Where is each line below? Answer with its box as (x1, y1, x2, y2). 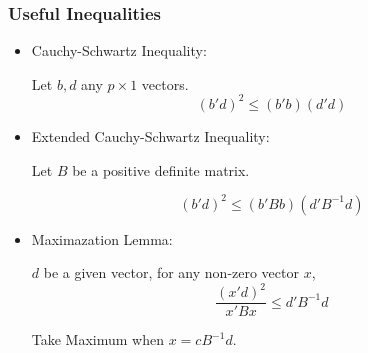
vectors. (141, 73, 189, 94)
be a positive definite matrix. (72, 159, 250, 180)
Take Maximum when (31, 329, 165, 350)
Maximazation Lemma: (31, 228, 173, 249)
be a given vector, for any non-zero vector (43, 262, 299, 283)
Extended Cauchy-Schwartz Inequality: (31, 125, 270, 146)
